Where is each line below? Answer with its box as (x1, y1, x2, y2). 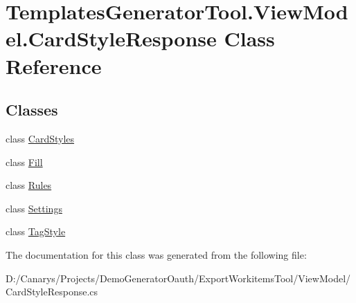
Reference (6, 51, 102, 80)
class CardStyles (6, 131, 75, 145)
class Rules (6, 178, 52, 192)
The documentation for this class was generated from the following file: (6, 247, 307, 261)
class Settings (6, 201, 62, 215)
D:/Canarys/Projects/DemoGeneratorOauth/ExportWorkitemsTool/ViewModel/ (6, 270, 351, 285)
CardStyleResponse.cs (6, 284, 98, 299)
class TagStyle (6, 224, 66, 239)
